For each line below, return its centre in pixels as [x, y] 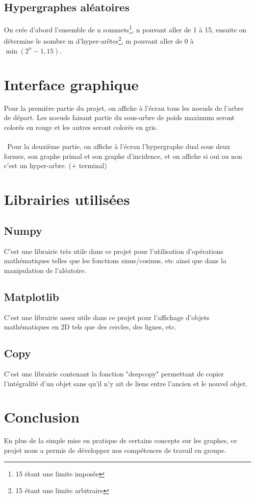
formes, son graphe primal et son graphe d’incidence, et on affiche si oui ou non [123, 156]
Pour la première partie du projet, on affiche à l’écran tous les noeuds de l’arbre [124, 108]
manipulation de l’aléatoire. [45, 270]
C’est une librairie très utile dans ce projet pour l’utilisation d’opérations [114, 251]
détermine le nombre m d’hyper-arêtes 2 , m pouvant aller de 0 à [99, 40]
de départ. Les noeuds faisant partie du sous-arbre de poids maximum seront [119, 117]
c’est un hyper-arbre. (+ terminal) [55, 165]
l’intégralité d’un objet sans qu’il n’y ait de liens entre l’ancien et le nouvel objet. [126, 383]
